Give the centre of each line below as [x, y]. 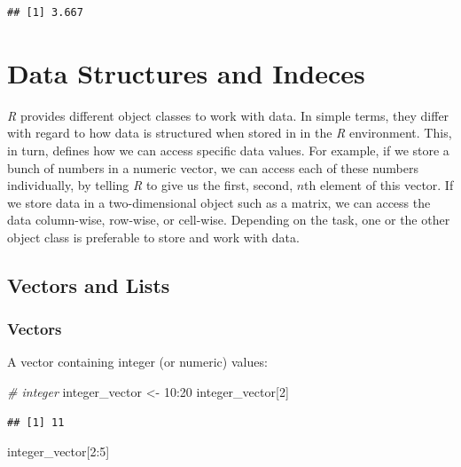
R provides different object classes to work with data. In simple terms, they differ [228, 115]
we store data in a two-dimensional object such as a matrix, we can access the [219, 202]
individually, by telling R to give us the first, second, [150, 185]
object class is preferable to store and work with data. [153, 237]
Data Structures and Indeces [186, 72]
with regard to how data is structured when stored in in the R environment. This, [230, 133]
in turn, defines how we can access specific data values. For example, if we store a [228, 150]
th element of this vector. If [379, 185]
